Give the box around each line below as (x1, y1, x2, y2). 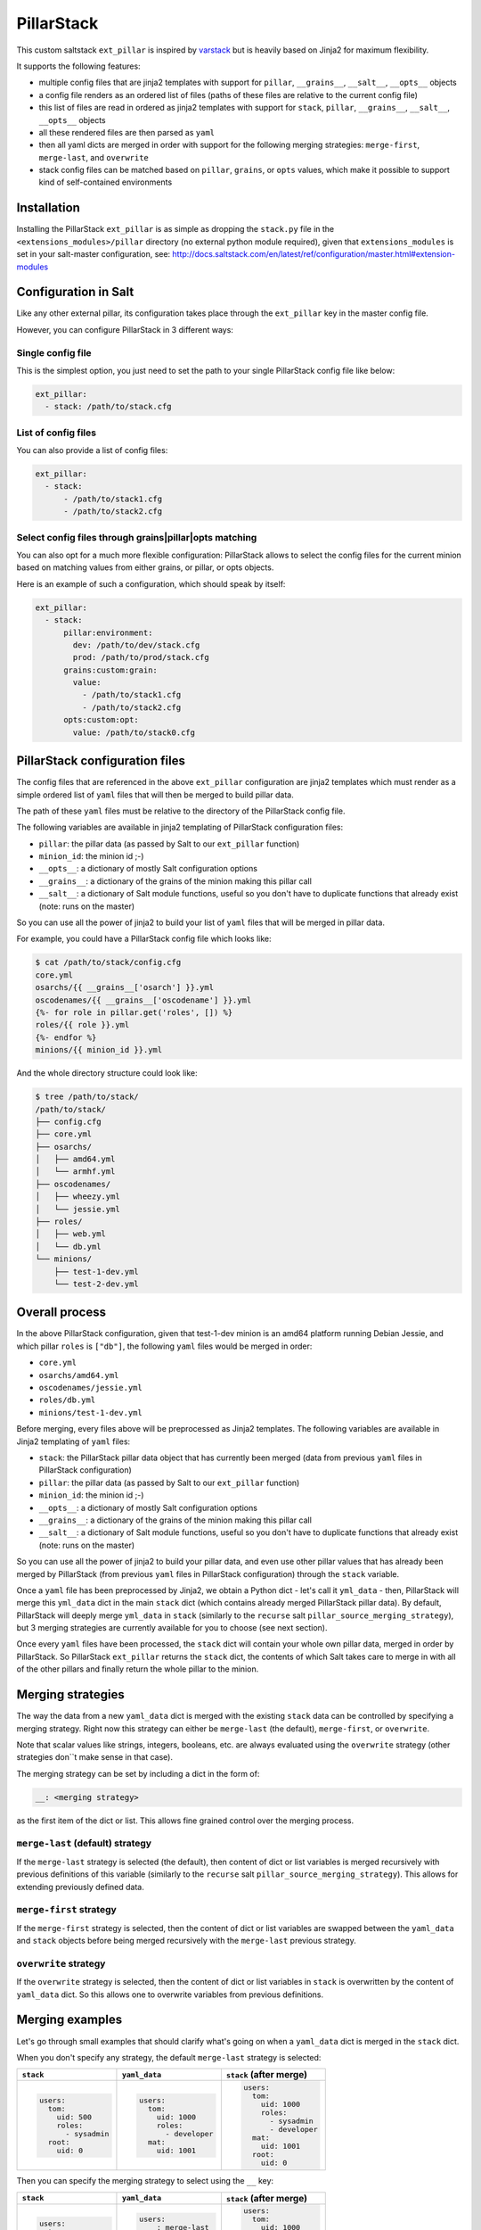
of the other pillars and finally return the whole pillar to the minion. (16, 1664, 259, 1674)
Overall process (16, 1305, 107, 1320)
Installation (16, 201, 80, 216)
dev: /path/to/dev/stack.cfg (72, 640, 200, 650)
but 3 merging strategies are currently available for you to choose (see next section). (16, 1623, 329, 1633)
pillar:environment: (63, 627, 153, 638)
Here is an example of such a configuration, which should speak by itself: (16, 578, 286, 589)
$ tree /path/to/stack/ (35, 1092, 140, 1102)
